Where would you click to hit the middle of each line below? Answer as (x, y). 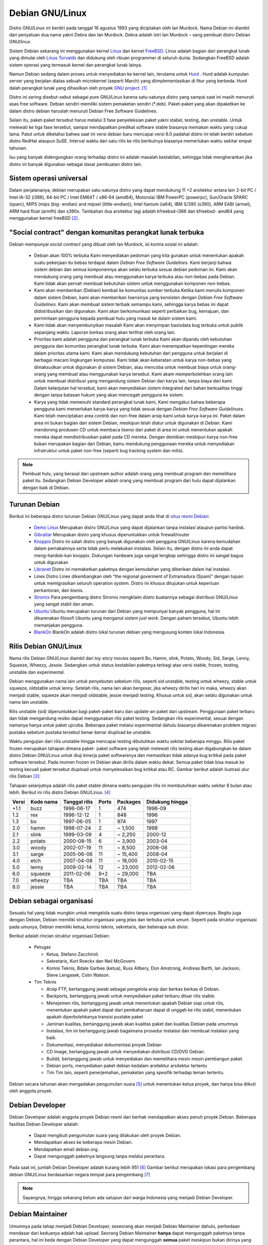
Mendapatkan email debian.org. (67, 1149)
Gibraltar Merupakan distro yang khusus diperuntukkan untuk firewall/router (112, 534)
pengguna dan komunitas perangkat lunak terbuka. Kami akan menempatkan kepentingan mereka (134, 346)
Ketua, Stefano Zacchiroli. (73, 954)
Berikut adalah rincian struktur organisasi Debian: (60, 936)
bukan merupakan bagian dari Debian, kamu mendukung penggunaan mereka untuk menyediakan (134, 444)
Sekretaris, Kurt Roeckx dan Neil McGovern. (91, 961)
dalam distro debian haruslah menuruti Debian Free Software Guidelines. (83, 111)
